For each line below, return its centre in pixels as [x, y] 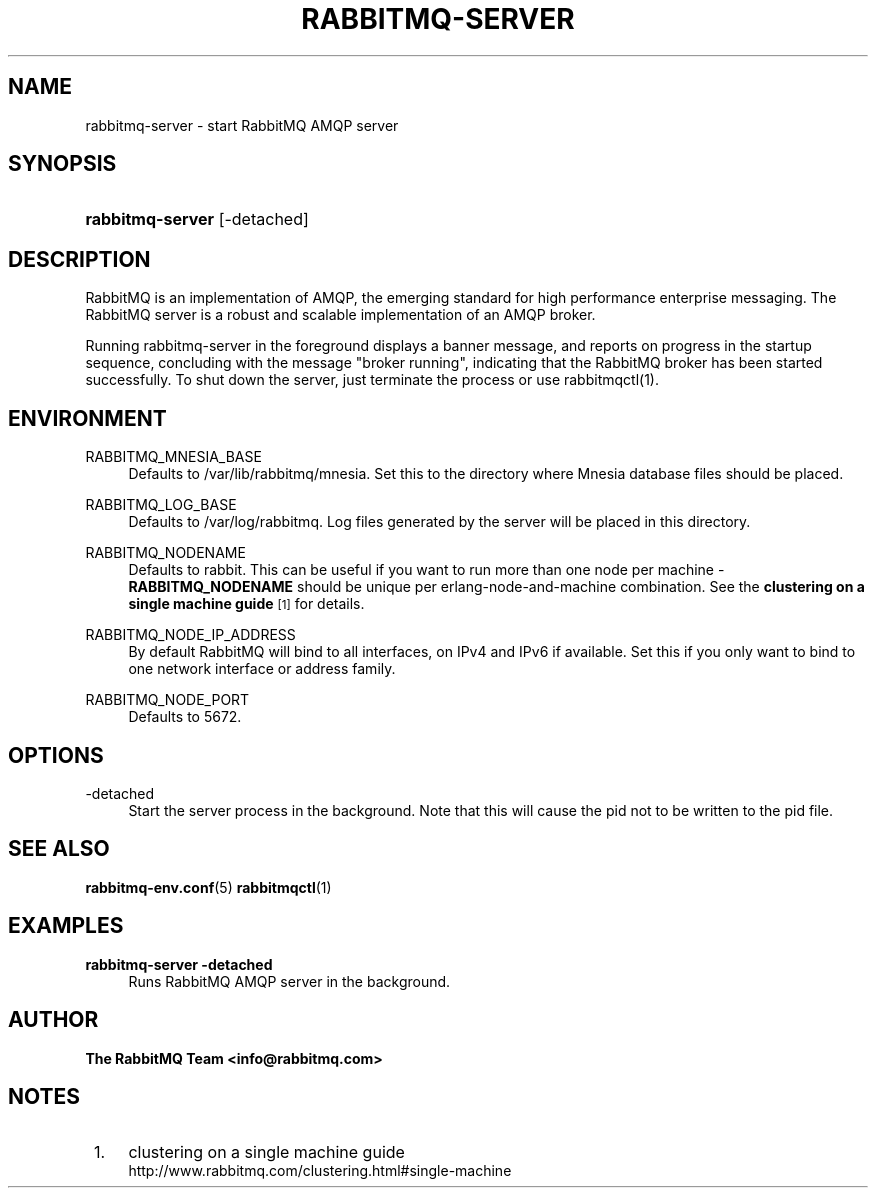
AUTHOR [53, 1020]
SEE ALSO [59, 849]
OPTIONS [56, 755]
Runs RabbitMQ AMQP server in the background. [289, 981]
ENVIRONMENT [87, 418]
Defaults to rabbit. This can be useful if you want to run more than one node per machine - [426, 570]
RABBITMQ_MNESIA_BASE [173, 457]
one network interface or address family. [262, 669]
